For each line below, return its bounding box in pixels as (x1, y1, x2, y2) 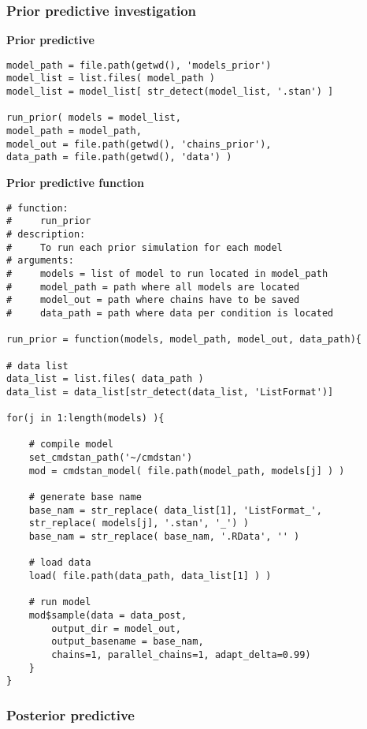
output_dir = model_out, (51, 622, 181, 634)
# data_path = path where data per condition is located (6, 307, 334, 319)
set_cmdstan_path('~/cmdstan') (28, 452, 193, 464)
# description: (6, 228, 86, 240)
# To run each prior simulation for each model (6, 241, 283, 253)
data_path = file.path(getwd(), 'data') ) (6, 151, 232, 163)
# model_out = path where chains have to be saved (6, 294, 300, 306)
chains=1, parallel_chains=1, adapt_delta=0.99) (51, 649, 311, 660)
